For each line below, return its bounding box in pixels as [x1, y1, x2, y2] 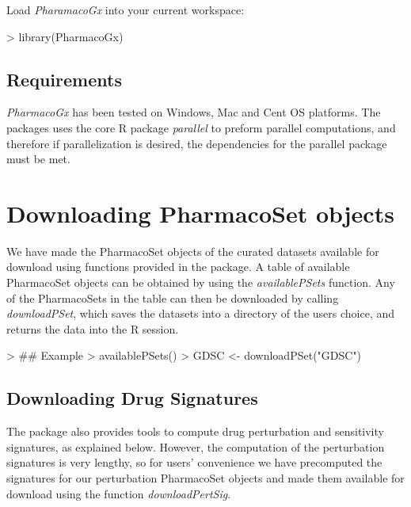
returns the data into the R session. [6, 320, 179, 337]
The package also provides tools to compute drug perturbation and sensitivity [6, 423, 384, 440]
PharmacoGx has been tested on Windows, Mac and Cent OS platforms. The [6, 104, 381, 120]
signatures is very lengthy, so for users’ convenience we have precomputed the [6, 454, 382, 471]
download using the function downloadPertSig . [6, 485, 231, 501]
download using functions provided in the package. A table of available [6, 258, 350, 275]
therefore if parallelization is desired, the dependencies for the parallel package [6, 135, 387, 151]
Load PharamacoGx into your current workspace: [6, 2, 245, 17]
